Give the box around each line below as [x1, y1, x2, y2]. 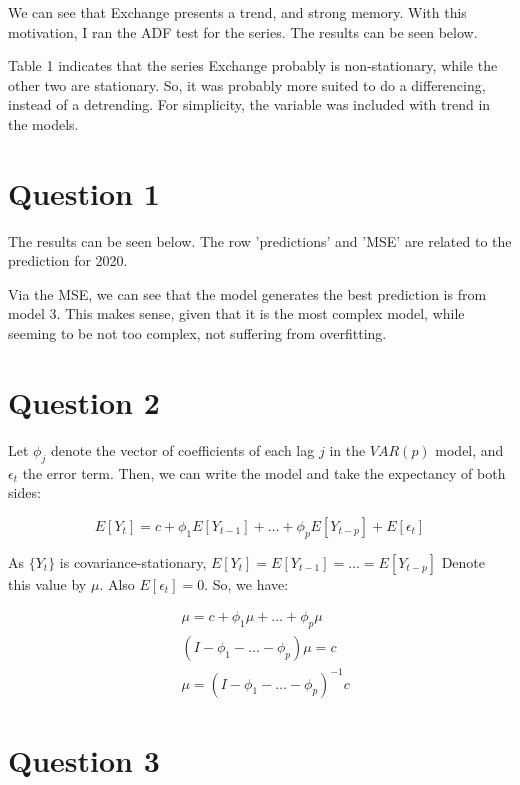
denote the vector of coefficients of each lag [50, 439, 315, 460]
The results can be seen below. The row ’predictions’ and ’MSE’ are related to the [8, 230, 512, 251]
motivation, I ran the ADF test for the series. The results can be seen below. [8, 21, 478, 42]
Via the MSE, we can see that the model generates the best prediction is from [8, 283, 487, 304]
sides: [8, 482, 41, 503]
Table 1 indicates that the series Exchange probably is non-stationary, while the [8, 55, 498, 76]
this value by [8, 573, 87, 594]
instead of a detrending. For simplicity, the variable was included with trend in [8, 94, 491, 115]
